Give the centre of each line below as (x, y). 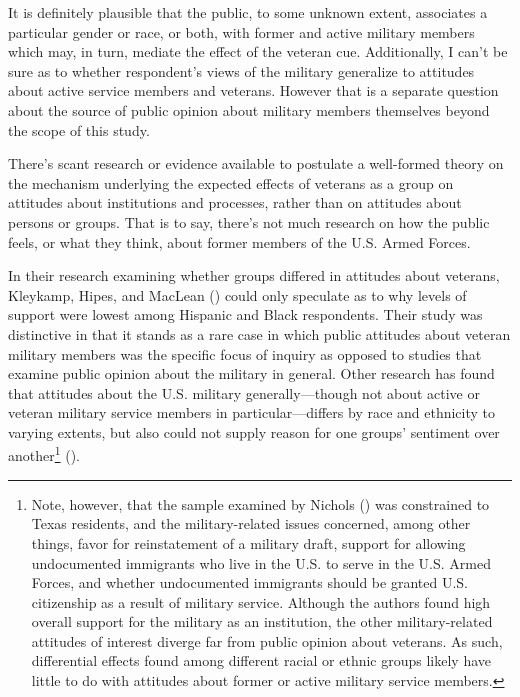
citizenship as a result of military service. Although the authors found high (261, 601)
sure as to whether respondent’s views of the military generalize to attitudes (241, 70)
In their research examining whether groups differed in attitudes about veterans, (254, 275)
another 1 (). (44, 454)
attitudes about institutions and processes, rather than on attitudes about (235, 202)
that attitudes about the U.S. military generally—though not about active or (244, 392)
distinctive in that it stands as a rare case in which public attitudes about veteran (259, 333)
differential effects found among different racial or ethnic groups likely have (261, 660)
